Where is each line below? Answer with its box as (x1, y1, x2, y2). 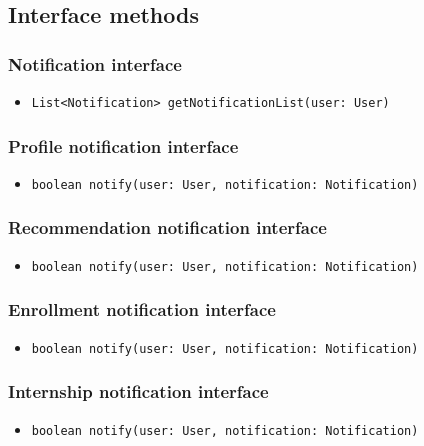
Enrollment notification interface (8, 297, 276, 322)
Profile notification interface (8, 133, 239, 158)
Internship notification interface (8, 379, 269, 404)
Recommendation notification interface (8, 215, 327, 240)
